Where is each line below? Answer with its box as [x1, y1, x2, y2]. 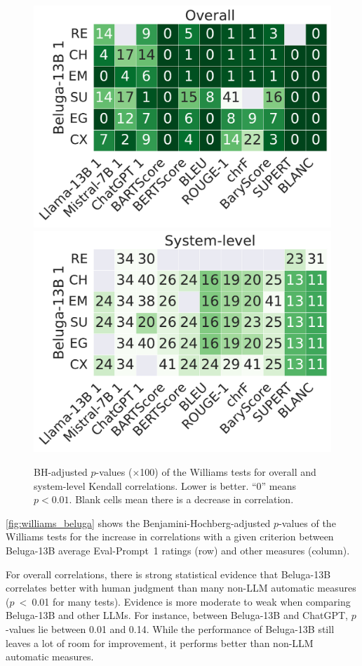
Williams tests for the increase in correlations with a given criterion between [6, 529, 334, 544]
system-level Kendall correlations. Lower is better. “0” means [34, 478, 297, 493]
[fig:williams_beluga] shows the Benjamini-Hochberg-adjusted [6, 515, 271, 530]
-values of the [279, 515, 336, 530]
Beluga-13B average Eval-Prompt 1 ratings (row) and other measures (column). [6, 543, 350, 557]
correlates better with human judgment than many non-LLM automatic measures [6, 580, 356, 595]
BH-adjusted [34, 465, 88, 479]
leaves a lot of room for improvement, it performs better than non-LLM [6, 635, 314, 650]
